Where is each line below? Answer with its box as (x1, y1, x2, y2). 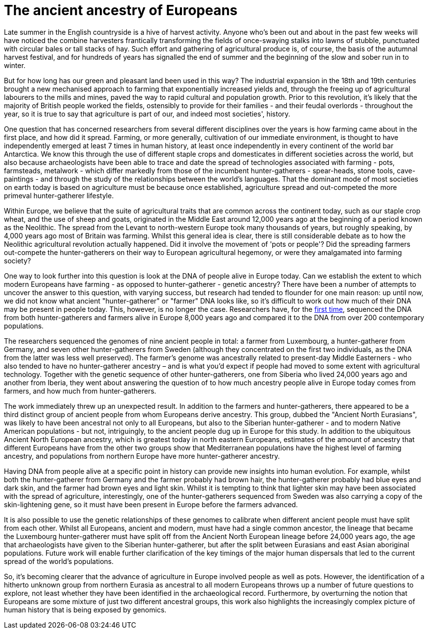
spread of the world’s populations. (4, 557, 114, 565)
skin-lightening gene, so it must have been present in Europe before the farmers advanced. (4, 500, 298, 509)
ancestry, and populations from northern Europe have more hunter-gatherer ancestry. (4, 451, 280, 460)
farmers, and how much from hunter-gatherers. (4, 386, 157, 395)
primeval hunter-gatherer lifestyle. (4, 191, 114, 200)
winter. (4, 61, 26, 70)
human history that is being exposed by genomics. (4, 605, 167, 614)
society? (4, 256, 31, 265)
